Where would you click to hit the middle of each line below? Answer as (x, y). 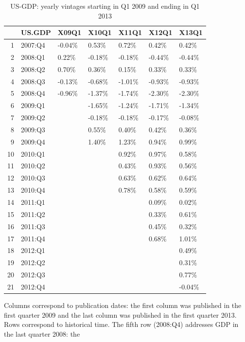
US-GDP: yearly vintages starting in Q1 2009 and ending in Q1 (105, 6)
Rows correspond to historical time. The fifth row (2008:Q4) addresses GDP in (121, 324)
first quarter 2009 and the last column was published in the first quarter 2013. (120, 315)
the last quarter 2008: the (42, 333)
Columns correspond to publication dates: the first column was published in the (123, 305)
